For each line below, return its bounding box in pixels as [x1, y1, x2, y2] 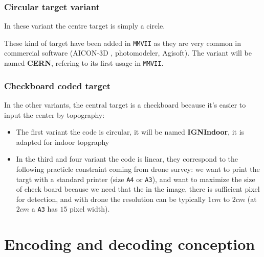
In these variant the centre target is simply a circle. [4, 20, 165, 31]
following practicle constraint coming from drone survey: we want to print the [16, 163, 260, 174]
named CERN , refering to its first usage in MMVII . [4, 58, 164, 68]
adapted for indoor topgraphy [16, 136, 109, 147]
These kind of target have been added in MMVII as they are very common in [4, 37, 241, 48]
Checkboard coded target [4, 79, 111, 92]
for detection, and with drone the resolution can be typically [16, 193, 206, 204]
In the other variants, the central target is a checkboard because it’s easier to [4, 99, 246, 110]
